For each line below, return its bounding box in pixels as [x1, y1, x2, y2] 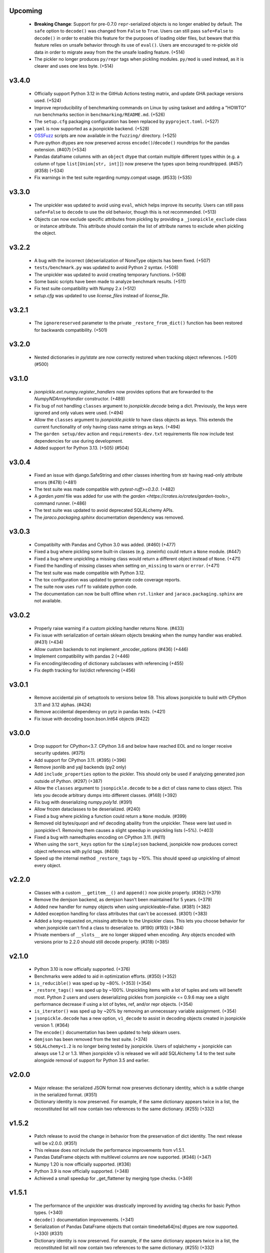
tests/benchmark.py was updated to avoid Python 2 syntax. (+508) [34, 265, 178, 271]
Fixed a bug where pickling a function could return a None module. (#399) [34, 813, 187, 819]
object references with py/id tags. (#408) [34, 848, 119, 854]
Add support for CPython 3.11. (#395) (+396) [34, 757, 126, 763]
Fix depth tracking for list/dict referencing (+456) [34, 667, 135, 673]
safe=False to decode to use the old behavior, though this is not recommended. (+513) [34, 209, 216, 215]
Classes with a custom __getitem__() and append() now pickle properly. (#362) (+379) [34, 890, 221, 896]
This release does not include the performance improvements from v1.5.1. [34, 1147, 185, 1153]
